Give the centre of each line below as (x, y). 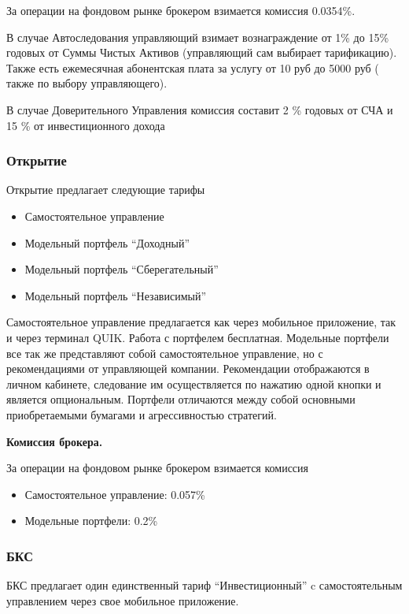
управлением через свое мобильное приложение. (123, 600)
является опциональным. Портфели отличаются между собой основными (181, 399)
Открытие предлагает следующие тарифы (106, 190)
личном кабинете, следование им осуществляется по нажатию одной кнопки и (194, 383)
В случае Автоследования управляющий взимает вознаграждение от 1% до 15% (198, 37)
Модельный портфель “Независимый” (116, 295)
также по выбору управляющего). (87, 83)
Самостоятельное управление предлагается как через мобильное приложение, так (201, 322)
